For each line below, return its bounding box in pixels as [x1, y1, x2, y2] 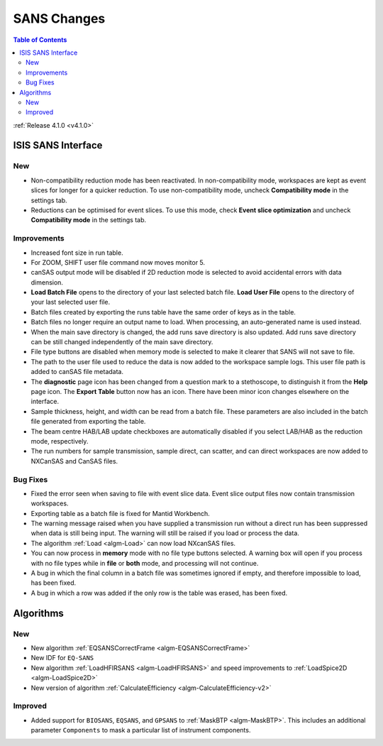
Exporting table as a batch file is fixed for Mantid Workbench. [30, 509, 211, 517]
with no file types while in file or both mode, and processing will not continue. [30, 559, 259, 567]
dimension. [30, 278, 64, 287]
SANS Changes [13, 11, 106, 26]
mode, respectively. [30, 437, 89, 445]
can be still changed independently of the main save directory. [30, 338, 213, 346]
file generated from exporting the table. [30, 417, 146, 426]
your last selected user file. [30, 298, 111, 307]
